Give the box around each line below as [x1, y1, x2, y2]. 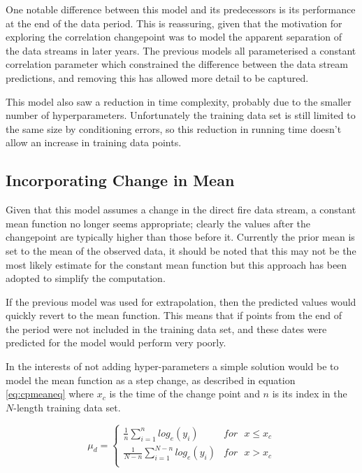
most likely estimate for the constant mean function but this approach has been [6, 257, 347, 271]
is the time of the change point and [109, 386, 260, 401]
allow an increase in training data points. [6, 135, 182, 150]
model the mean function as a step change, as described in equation [6, 372, 296, 387]
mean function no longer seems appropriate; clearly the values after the [6, 216, 310, 230]
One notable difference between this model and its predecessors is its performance [6, 2, 356, 16]
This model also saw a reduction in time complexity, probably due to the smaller [6, 94, 352, 108]
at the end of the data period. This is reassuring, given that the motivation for [6, 15, 342, 30]
